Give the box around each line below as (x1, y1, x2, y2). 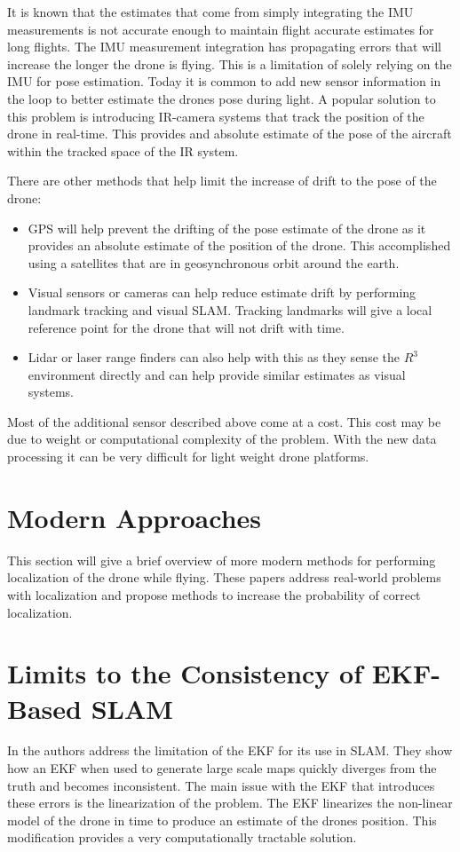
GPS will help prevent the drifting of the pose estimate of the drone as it (28, 218, 426, 237)
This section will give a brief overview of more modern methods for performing (7, 550, 436, 569)
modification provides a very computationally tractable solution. (7, 828, 357, 847)
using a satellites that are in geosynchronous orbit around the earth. (28, 253, 400, 272)
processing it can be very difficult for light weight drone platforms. (7, 447, 369, 466)
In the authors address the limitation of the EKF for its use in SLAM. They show (7, 741, 453, 760)
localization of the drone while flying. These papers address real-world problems (7, 568, 441, 587)
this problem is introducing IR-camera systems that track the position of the (7, 106, 424, 125)
